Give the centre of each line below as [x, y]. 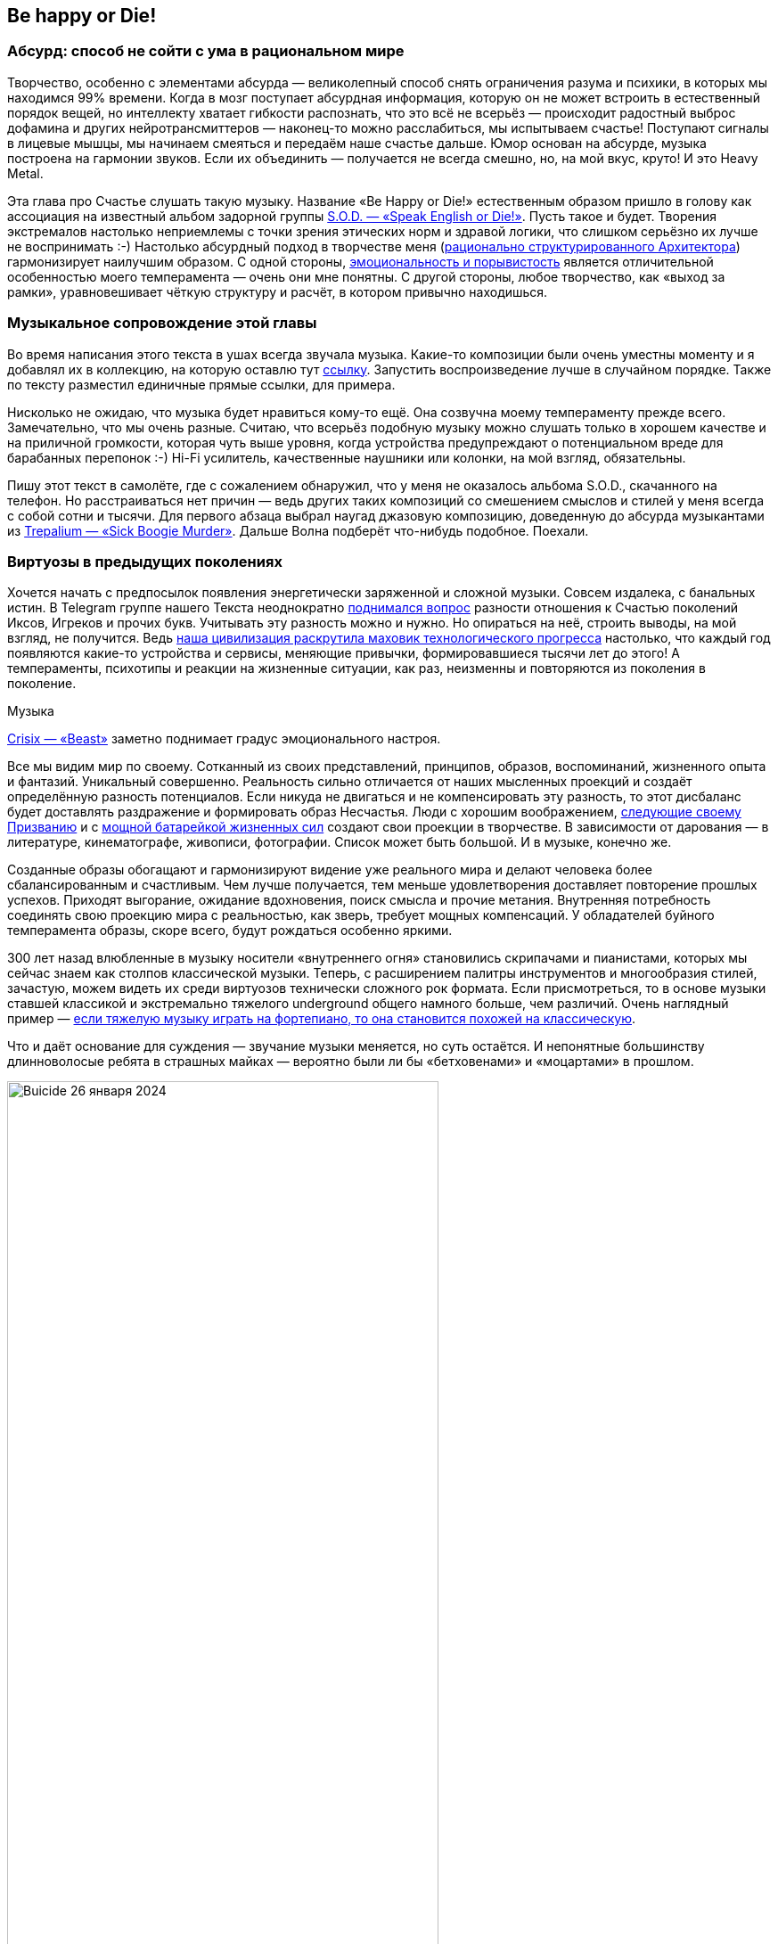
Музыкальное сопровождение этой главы [162, 323]
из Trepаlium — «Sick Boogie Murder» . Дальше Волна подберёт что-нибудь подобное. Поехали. [298, 530]
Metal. [25, 173]
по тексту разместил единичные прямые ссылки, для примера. [201, 384]
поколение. [42, 684]
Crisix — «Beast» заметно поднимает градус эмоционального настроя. [224, 739]
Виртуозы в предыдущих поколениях [145, 561]
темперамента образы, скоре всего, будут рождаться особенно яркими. [230, 931]
